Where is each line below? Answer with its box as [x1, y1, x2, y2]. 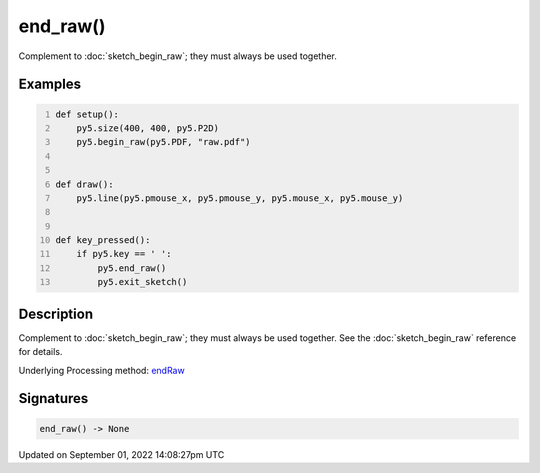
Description [18, 305, 94, 322]
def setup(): [55, 108, 120, 120]
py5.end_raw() [97, 262, 167, 274]
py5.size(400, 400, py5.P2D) [76, 122, 220, 134]
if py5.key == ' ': [76, 248, 172, 260]
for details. [18, 346, 63, 358]
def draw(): [55, 178, 114, 190]
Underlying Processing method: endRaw [18, 364, 185, 376]
